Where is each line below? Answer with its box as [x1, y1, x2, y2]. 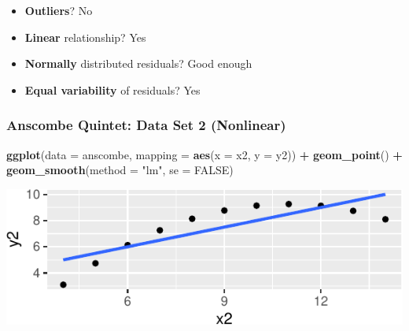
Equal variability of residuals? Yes [24, 81, 201, 98]
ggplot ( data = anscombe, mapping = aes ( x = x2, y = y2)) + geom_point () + [6, 146, 403, 162]
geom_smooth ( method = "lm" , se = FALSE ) [6, 162, 234, 178]
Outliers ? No [24, 2, 93, 18]
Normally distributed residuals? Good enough [24, 55, 252, 72]
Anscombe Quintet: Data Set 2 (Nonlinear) [6, 115, 286, 135]
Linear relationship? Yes [24, 28, 146, 45]
